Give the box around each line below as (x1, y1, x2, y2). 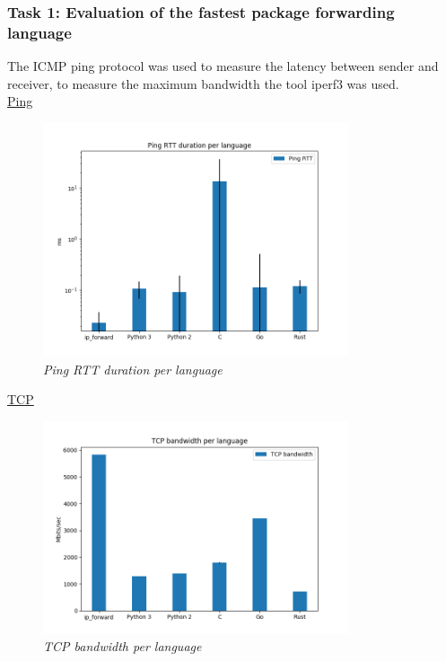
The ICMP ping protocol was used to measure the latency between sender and (7, 57, 439, 75)
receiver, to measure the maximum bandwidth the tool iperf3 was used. (7, 74, 399, 93)
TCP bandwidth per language (43, 637, 202, 656)
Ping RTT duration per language (43, 359, 223, 378)
